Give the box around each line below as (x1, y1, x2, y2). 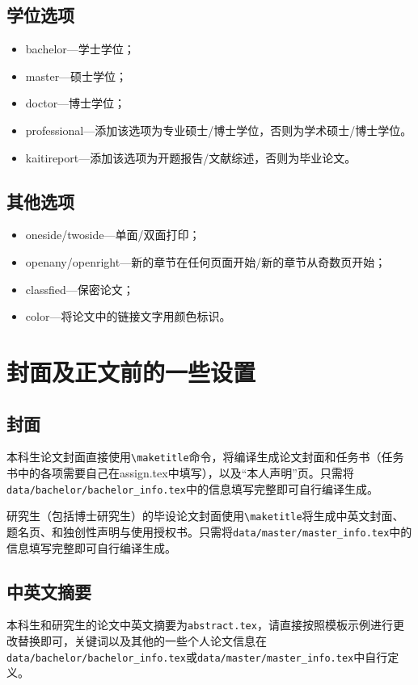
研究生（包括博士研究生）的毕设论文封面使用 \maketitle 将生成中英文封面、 (6, 507, 404, 524)
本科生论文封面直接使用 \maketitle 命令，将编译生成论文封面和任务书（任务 (6, 448, 404, 465)
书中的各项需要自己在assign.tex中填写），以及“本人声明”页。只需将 (6, 464, 354, 481)
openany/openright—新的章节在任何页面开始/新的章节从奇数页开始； (25, 253, 386, 270)
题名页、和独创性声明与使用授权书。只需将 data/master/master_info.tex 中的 (6, 523, 412, 540)
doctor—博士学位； (25, 95, 126, 111)
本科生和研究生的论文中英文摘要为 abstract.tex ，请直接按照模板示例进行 (6, 616, 393, 633)
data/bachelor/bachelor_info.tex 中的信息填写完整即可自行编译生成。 (6, 480, 378, 497)
